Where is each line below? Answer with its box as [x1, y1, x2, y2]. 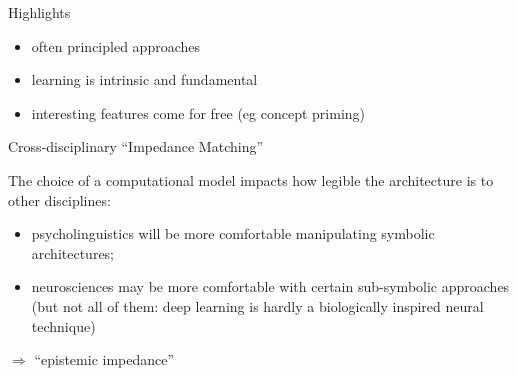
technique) [31, 315, 96, 336]
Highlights [8, 2, 71, 22]
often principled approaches [31, 35, 200, 56]
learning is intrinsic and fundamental [31, 69, 258, 90]
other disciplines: [8, 189, 111, 210]
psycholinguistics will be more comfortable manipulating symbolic [31, 223, 435, 244]
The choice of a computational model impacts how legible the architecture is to [8, 169, 494, 190]
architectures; [31, 242, 115, 263]
